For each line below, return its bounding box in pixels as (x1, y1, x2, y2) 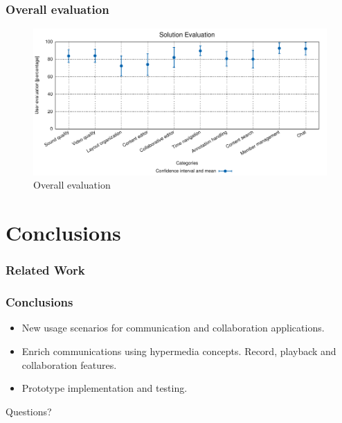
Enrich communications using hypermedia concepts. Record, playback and (21, 343, 336, 358)
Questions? (6, 404, 52, 418)
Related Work (6, 261, 85, 279)
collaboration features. (21, 357, 117, 372)
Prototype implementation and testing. (21, 381, 188, 395)
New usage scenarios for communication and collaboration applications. (21, 320, 325, 335)
